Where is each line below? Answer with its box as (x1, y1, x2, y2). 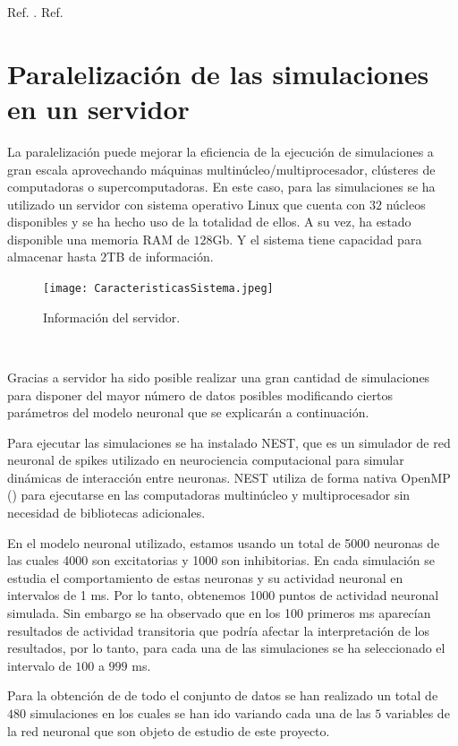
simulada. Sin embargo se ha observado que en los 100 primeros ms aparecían (7, 604, 431, 622)
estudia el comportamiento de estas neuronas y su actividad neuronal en (7, 568, 403, 587)
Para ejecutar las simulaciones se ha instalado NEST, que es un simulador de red (7, 433, 451, 451)
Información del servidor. (43, 307, 181, 326)
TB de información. (106, 247, 214, 266)
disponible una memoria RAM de (7, 229, 190, 248)
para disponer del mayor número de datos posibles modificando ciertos (7, 385, 394, 404)
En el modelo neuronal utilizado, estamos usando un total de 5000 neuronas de (7, 533, 440, 552)
